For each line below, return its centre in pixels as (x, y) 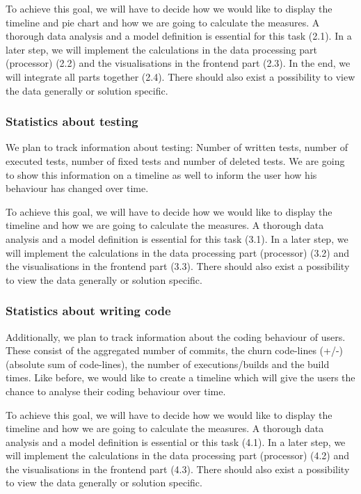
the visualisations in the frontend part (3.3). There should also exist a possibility (178, 266)
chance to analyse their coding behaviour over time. (116, 391)
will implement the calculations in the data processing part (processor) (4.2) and (178, 455)
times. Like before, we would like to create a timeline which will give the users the (180, 377)
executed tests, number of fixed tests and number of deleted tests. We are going (175, 160)
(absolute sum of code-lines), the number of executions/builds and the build (168, 364)
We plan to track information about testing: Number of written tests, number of (177, 147)
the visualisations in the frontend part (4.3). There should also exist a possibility (178, 469)
